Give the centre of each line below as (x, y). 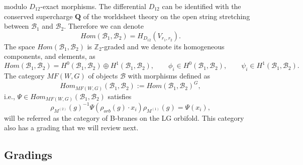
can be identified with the (201, 6)
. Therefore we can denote (104, 26)
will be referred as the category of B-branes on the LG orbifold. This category (124, 117)
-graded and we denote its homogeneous (163, 46)
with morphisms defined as (169, 76)
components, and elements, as (50, 56)
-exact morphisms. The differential (93, 6)
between (17, 26)
